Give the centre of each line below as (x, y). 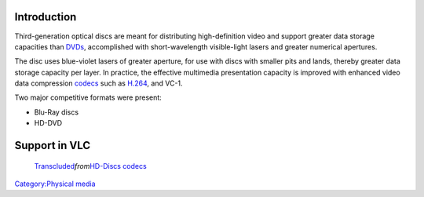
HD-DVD (48, 123)
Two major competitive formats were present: (88, 97)
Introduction (46, 17)
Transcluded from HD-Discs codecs (90, 166)
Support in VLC (53, 146)
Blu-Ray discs (56, 112)
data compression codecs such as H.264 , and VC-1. (99, 83)
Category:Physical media (55, 184)
